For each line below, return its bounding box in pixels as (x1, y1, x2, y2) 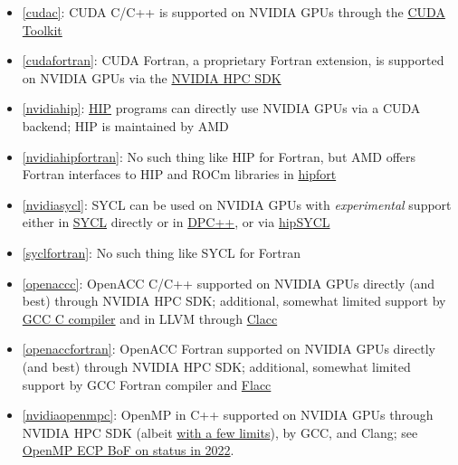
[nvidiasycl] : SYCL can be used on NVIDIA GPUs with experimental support (22, 195, 452, 214)
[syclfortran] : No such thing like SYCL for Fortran (22, 242, 301, 261)
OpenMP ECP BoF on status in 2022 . (22, 441, 234, 460)
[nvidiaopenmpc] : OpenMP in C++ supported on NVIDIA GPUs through (22, 405, 434, 424)
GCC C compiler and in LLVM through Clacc (22, 308, 278, 327)
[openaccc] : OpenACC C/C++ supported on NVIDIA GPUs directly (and (22, 273, 435, 292)
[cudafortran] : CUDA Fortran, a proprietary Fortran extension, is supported (22, 51, 444, 70)
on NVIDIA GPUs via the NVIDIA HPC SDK (22, 68, 281, 87)
